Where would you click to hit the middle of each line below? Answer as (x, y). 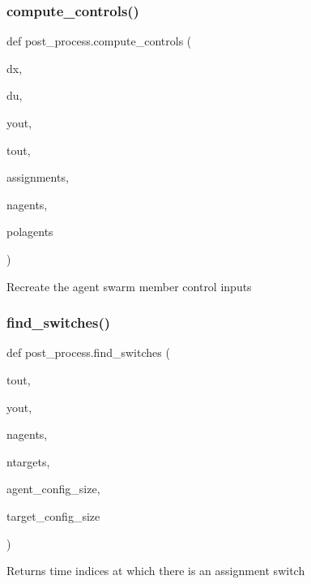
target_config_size (53, 515)
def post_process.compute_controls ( (99, 41)
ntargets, (28, 461)
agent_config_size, (53, 489)
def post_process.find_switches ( (88, 352)
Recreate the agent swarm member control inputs (129, 286)
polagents (30, 232)
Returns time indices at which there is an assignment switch (156, 571)
